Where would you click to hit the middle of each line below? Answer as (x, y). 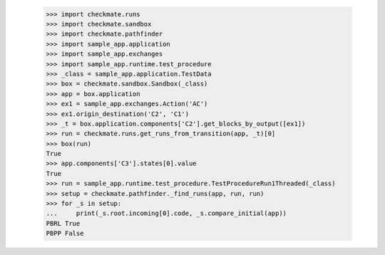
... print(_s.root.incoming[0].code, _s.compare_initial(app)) (166, 213)
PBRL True (63, 223)
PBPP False (65, 234)
